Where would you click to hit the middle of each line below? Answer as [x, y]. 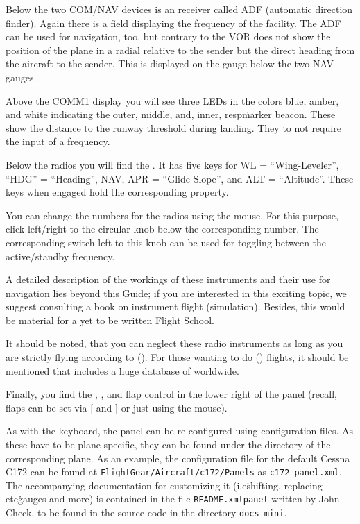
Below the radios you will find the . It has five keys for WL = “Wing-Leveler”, [172, 164]
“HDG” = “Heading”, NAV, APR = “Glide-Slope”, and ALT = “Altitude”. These [180, 178]
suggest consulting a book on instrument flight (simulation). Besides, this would [175, 306]
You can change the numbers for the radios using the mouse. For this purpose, [172, 215]
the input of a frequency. [58, 141]
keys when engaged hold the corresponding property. [117, 192]
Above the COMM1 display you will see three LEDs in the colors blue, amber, [172, 100]
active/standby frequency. [60, 256]
